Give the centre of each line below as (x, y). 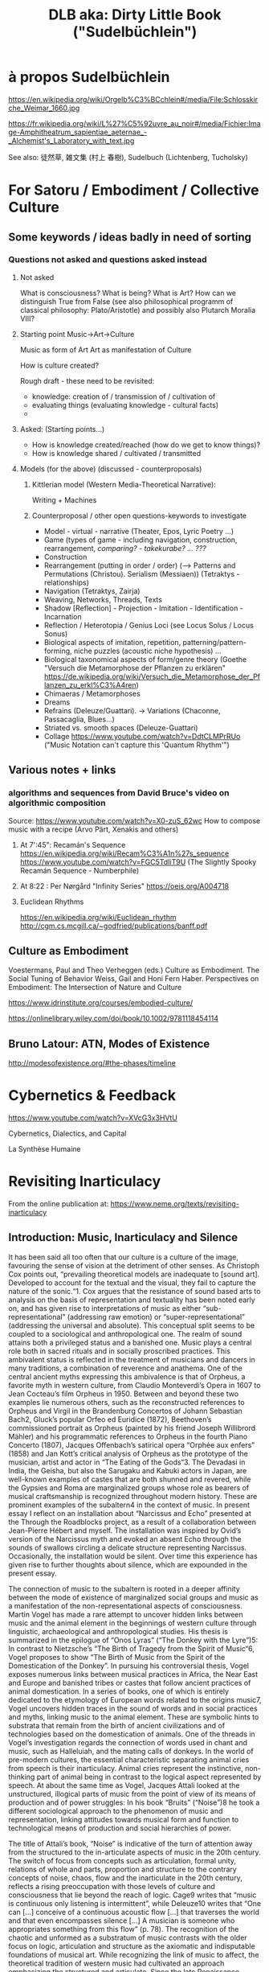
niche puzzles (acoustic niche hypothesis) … (147, 651)
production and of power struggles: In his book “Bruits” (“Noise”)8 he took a (134, 1802)
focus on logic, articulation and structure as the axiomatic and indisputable (132, 1946)
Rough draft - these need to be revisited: (87, 380)
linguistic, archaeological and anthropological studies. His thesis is (118, 1631)
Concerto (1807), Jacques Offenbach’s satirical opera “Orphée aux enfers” (132, 1444)
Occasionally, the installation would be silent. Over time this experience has (133, 1556)
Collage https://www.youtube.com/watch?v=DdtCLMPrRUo (142, 736)
